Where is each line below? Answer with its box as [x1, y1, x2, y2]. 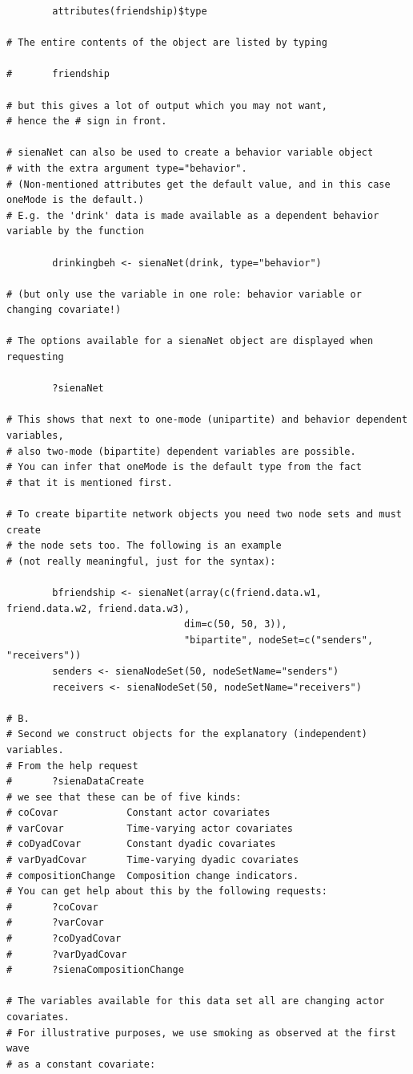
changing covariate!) [6, 304, 122, 316]
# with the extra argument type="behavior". [6, 162, 247, 174]
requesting [6, 351, 64, 363]
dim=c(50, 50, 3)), [183, 618, 287, 630]
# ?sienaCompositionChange [6, 964, 184, 976]
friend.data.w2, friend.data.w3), [6, 602, 190, 614]
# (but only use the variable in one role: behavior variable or [6, 288, 362, 300]
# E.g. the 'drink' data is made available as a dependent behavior [6, 209, 379, 221]
